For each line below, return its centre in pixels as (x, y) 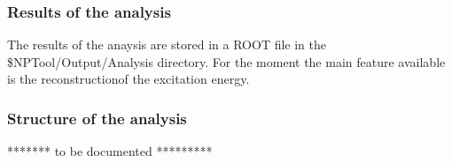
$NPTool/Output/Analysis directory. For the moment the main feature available (226, 61)
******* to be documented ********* (110, 151)
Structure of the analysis (97, 118)
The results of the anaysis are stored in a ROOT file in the (167, 44)
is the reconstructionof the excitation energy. (129, 79)
